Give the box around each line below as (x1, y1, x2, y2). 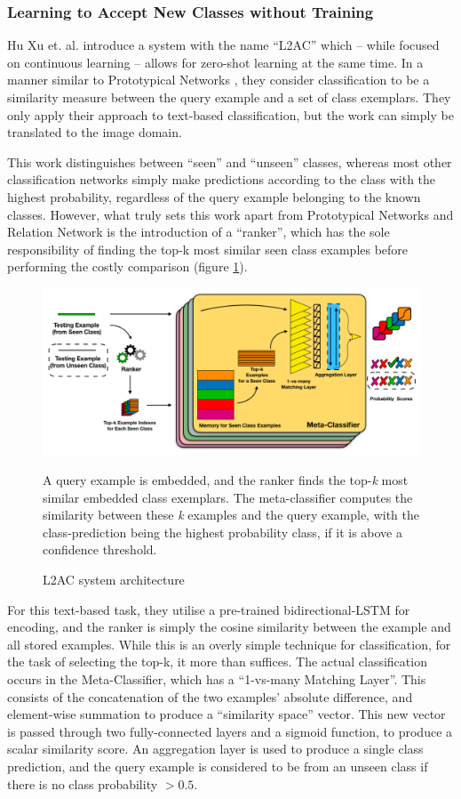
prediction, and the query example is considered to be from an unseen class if (7, 757, 428, 775)
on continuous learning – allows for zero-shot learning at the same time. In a (7, 52, 424, 71)
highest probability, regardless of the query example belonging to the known (7, 187, 421, 206)
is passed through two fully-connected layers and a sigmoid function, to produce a (7, 722, 453, 740)
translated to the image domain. (7, 123, 182, 141)
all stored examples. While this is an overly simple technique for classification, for (7, 634, 451, 653)
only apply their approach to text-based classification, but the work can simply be (7, 105, 454, 124)
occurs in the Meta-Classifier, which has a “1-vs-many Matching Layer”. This (7, 670, 426, 689)
